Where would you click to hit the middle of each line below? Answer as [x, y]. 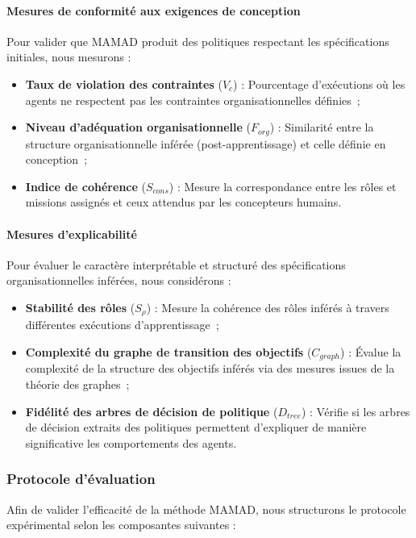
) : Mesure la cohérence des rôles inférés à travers [268, 307]
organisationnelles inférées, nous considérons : [119, 280]
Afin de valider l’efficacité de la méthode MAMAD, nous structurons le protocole [206, 509]
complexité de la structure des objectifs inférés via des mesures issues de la [210, 368]
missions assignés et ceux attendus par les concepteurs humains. [183, 202]
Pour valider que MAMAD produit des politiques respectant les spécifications [198, 41]
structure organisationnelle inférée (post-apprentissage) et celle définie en [206, 143]
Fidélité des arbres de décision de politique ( [152, 411]
